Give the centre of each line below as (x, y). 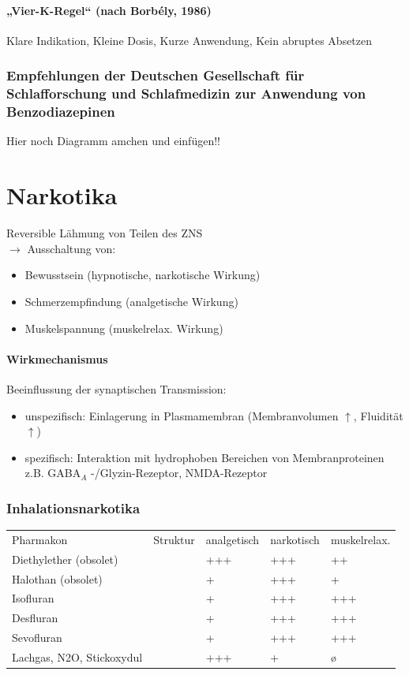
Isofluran (33, 598)
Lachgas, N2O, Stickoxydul (77, 656)
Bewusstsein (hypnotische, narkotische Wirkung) (143, 275)
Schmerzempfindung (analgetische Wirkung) (131, 301)
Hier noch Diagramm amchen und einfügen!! (113, 141)
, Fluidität (378, 415)
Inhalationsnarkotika (73, 507)
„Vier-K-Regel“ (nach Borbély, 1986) (109, 10)
